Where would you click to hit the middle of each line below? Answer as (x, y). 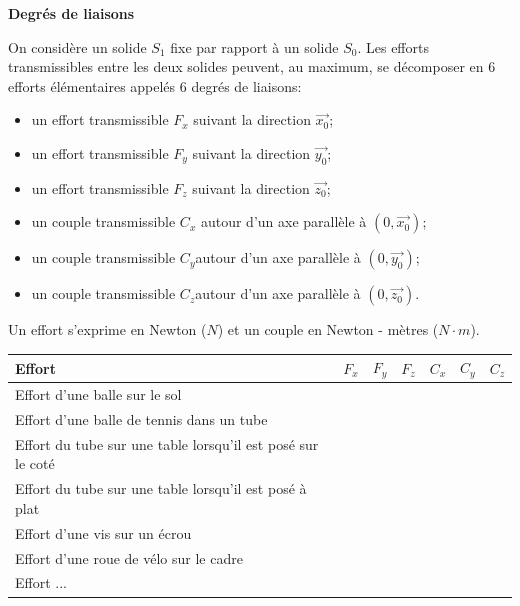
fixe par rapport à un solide (254, 46)
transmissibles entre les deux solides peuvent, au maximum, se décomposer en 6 (252, 66)
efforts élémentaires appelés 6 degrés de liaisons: (155, 85)
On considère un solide (77, 46)
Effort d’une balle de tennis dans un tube (141, 419)
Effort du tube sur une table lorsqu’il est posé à (161, 488)
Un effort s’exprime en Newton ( (107, 329)
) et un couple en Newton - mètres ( (328, 329)
